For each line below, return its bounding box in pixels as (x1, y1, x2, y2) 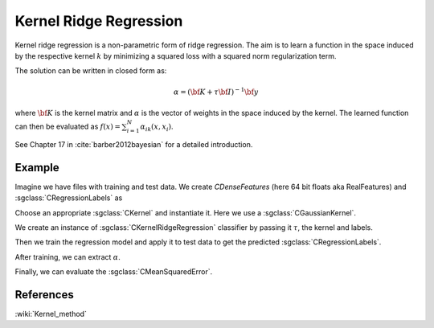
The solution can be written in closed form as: (14, 66, 167, 76)
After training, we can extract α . (14, 252, 121, 261)
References (14, 288, 74, 301)
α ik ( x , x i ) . (140, 121, 174, 133)
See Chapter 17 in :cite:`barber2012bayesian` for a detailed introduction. (14, 139, 253, 149)
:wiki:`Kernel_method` (14, 310, 88, 319)
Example (14, 161, 59, 174)
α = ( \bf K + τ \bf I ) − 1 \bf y (173, 85, 259, 96)
